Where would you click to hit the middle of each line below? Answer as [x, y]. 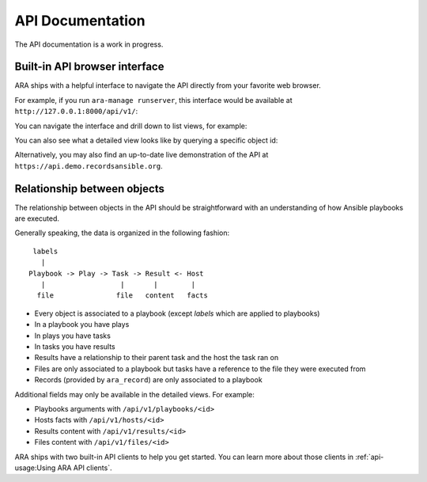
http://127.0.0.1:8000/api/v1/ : [76, 112]
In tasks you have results [75, 347]
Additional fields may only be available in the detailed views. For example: [134, 394]
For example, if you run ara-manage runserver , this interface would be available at [153, 100]
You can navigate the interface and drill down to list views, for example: [131, 126]
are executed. [37, 218]
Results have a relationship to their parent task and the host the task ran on [157, 358]
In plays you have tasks [72, 336]
